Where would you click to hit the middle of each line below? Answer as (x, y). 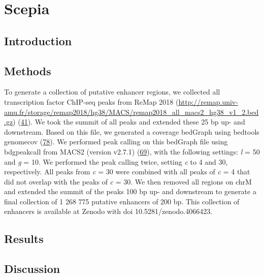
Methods (28, 70)
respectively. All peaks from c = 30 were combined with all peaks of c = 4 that (127, 172)
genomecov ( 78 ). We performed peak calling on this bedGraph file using (116, 142)
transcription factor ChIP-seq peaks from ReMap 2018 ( (91, 101)
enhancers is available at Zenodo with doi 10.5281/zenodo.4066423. (108, 211)
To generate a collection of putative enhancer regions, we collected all (112, 92)
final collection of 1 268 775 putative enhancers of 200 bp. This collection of (122, 201)
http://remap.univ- (208, 101)
